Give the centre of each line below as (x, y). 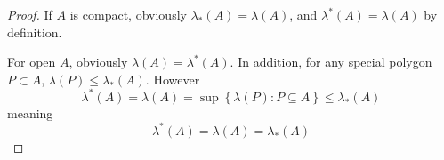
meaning (30, 112)
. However (173, 79)
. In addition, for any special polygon (331, 62)
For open (32, 62)
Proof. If (30, 14)
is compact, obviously (128, 14)
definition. (35, 32)
